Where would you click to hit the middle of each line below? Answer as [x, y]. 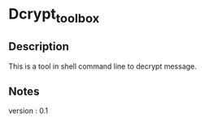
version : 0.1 [28, 111]
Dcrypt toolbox [54, 15]
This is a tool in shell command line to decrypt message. [102, 66]
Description [39, 46]
